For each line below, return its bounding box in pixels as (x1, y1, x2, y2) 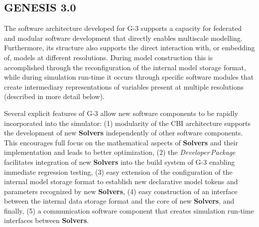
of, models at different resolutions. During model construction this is (4, 52, 213, 62)
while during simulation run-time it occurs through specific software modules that (4, 72, 254, 82)
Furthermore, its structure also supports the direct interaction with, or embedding (4, 42, 255, 53)
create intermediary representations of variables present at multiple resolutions (4, 81, 244, 92)
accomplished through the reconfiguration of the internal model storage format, (4, 62, 246, 72)
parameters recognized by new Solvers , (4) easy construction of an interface (4, 186, 238, 196)
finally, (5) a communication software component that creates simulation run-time (4, 205, 254, 216)
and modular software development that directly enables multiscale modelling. (4, 32, 243, 43)
